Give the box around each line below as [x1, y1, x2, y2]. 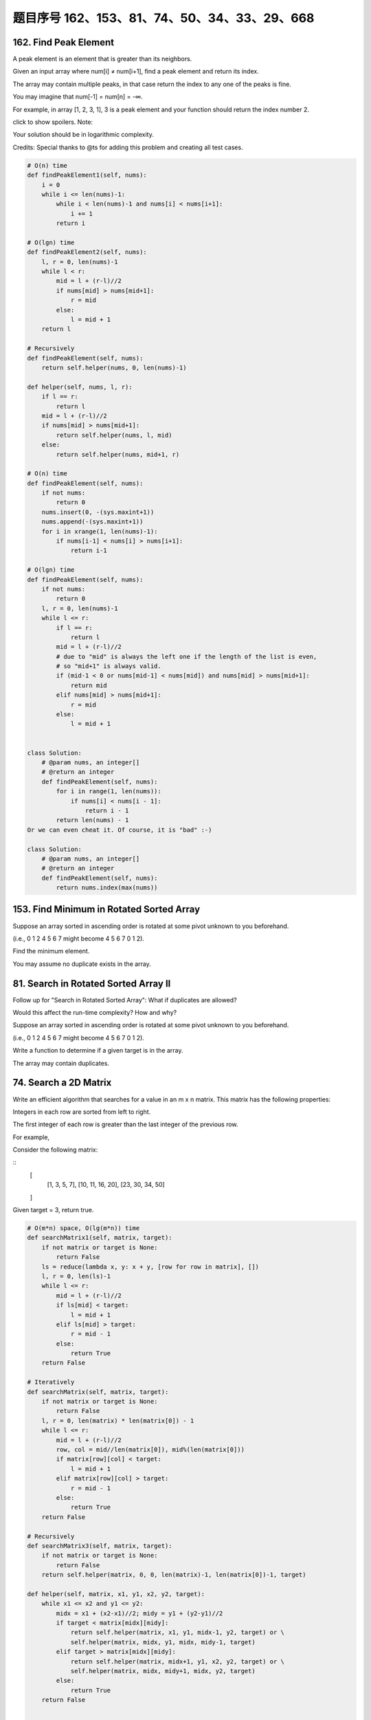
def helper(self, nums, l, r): [27, 383, 133, 391]
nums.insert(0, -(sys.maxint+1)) [41, 508, 155, 516]
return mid [70, 681, 108, 689]
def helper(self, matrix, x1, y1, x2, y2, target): [27, 1590, 205, 1598]
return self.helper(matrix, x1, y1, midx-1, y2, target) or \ [70, 1628, 285, 1637]
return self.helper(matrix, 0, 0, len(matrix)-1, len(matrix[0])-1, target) [41, 1571, 306, 1579]
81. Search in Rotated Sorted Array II [12, 978, 171, 989]
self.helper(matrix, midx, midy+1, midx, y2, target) [70, 1667, 256, 1675]
